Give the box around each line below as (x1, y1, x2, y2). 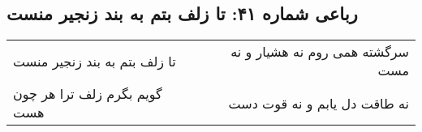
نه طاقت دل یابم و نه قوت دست (228, 93, 409, 113)
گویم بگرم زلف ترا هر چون (13, 84, 162, 104)
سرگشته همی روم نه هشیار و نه (230, 42, 409, 62)
